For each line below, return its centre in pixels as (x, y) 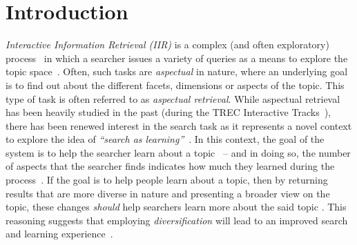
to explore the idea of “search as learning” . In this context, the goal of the (165, 139)
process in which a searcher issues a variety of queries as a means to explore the (177, 58)
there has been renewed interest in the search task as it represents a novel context (179, 125)
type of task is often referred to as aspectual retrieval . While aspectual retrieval (173, 98)
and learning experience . (59, 234)
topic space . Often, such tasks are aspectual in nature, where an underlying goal (177, 71)
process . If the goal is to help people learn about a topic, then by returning (167, 180)
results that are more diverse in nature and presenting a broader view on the (168, 193)
